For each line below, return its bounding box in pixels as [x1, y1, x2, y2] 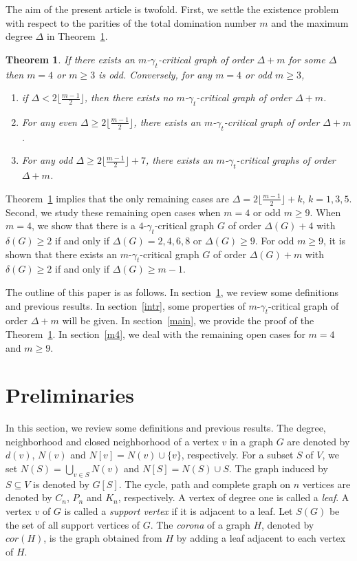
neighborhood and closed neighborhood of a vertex [6, 434, 219, 448]
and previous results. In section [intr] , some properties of [6, 298, 246, 313]
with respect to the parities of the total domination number [6, 15, 257, 30]
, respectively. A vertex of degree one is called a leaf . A [118, 490, 349, 505]
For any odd [21, 153, 73, 167]
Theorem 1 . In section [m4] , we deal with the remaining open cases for [6, 326, 305, 341]
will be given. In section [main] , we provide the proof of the [62, 313, 314, 328]
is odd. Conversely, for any [98, 67, 213, 81]
